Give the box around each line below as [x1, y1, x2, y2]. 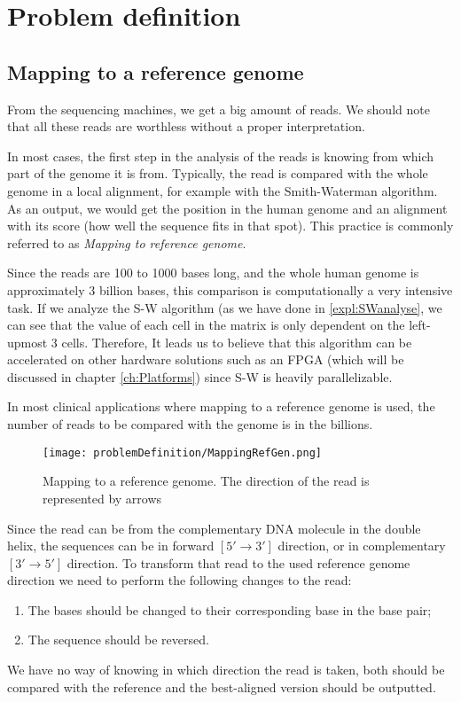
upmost [7, 332, 48, 351]
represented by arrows [43, 488, 162, 507]
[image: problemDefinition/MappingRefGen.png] [43, 446, 322, 459]
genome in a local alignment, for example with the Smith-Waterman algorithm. [7, 181, 438, 199]
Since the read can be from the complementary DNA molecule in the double [7, 519, 421, 537]
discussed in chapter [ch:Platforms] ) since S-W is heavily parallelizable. [7, 367, 393, 386]
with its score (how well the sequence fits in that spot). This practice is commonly [7, 216, 454, 235]
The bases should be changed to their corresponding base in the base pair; [27, 600, 432, 619]
